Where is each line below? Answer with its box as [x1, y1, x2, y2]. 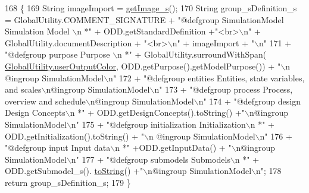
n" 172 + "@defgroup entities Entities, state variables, [108, 71, 305, 84]
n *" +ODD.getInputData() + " [115, 141, 232, 154]
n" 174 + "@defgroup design [198, 94, 301, 107]
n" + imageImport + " [172, 36, 254, 49]
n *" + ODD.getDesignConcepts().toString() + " [70, 106, 245, 119]
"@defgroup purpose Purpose [5, 48, 110, 61]
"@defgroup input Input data [5, 141, 111, 154]
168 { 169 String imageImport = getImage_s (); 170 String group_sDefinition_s [5, 2, 297, 14]
